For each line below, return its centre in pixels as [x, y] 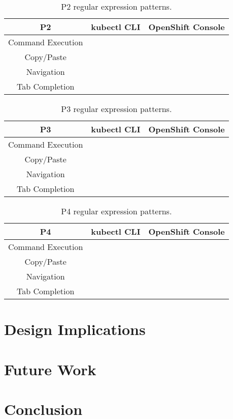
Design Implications [75, 329]
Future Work [50, 369]
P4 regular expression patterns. [117, 211]
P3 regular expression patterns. [117, 109]
